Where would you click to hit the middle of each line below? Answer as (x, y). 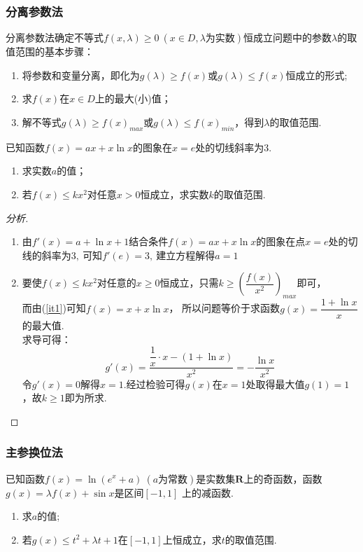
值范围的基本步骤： (50, 51)
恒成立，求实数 (175, 194)
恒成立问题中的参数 (288, 37)
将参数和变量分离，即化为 (81, 75)
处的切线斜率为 (230, 147)
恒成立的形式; (316, 75)
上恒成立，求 (192, 539)
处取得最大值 (275, 384)
